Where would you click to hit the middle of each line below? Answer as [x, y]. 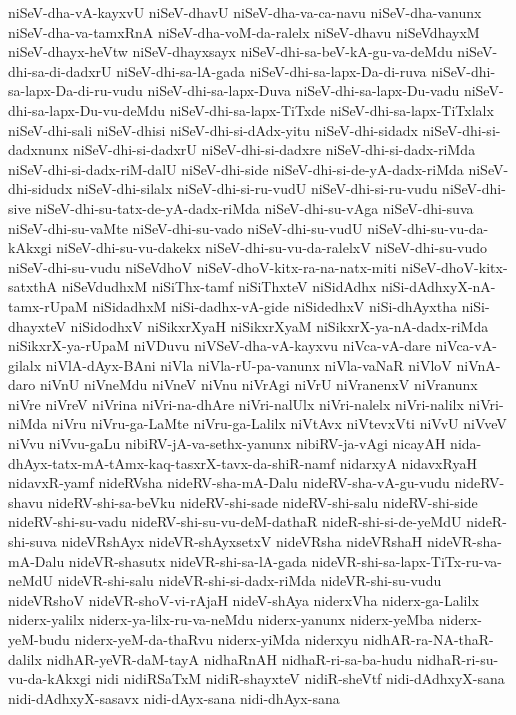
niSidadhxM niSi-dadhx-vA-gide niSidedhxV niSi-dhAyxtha [274, 305]
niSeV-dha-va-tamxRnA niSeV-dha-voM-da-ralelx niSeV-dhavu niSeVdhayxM [244, 31]
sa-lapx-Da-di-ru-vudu [75, 90]
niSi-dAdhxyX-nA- [438, 286]
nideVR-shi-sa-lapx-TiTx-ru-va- [407, 560]
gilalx [25, 364]
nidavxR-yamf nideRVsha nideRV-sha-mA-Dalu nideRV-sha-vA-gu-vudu [229, 482]
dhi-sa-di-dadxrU [60, 70]
